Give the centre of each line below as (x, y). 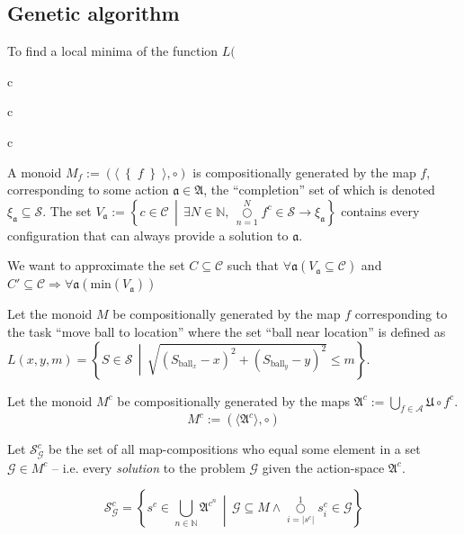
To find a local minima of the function (113, 51)
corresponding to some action (88, 190)
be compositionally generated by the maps (234, 400)
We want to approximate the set (96, 265)
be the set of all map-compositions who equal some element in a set (234, 449)
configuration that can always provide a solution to (148, 235)
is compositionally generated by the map (304, 172)
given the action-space (323, 467)
